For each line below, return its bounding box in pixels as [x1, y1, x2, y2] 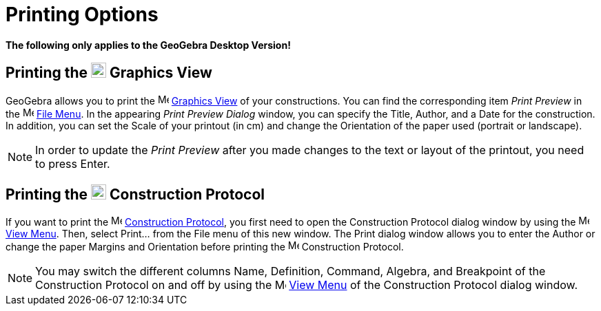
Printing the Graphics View [6, 64, 212, 82]
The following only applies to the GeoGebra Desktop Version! [6, 39, 291, 51]
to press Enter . [35, 156, 110, 171]
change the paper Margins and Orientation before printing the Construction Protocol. [6, 241, 404, 253]
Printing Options [6, 3, 159, 26]
